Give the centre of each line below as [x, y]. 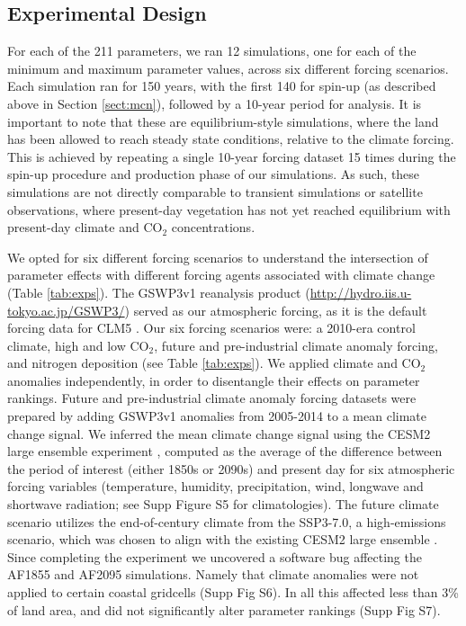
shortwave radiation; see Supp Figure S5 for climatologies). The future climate [223, 504]
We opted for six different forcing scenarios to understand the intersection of [218, 257]
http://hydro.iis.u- [361, 292]
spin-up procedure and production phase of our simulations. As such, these [214, 174]
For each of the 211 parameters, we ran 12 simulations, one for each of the [212, 51]
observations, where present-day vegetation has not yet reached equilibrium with [229, 209]
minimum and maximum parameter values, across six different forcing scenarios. [228, 68]
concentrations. [213, 227]
